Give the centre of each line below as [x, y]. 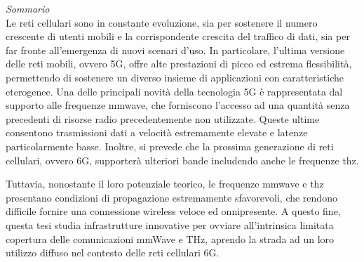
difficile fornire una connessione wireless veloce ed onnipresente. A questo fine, [173, 211]
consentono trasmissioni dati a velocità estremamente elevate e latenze [157, 132]
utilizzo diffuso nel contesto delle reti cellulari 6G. [113, 253]
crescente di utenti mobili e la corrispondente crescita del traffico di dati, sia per [178, 36]
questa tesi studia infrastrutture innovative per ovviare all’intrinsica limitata [170, 224]
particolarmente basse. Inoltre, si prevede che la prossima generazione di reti [170, 146]
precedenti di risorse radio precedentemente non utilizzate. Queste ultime [163, 118]
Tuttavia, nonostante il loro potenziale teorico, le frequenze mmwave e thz [165, 184]
